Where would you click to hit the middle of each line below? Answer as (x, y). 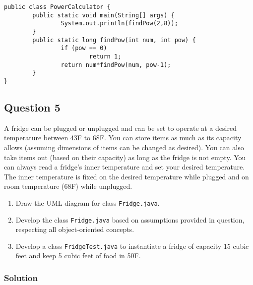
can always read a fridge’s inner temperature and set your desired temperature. (125, 167)
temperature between (36, 138)
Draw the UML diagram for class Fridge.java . (88, 202)
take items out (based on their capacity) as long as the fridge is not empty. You (125, 157)
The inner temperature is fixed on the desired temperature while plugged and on (126, 176)
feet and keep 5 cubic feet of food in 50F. (78, 256)
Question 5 (32, 107)
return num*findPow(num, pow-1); (116, 65)
